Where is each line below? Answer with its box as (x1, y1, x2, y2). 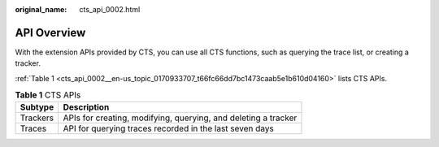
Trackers (20, 112, 54, 123)
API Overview (15, 25, 86, 40)
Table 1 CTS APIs (15, 89, 81, 101)
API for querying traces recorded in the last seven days (63, 123, 274, 134)
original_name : (15, 5, 67, 14)
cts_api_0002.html (79, 5, 141, 14)
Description (63, 102, 110, 113)
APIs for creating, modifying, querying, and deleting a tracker (63, 112, 298, 123)
